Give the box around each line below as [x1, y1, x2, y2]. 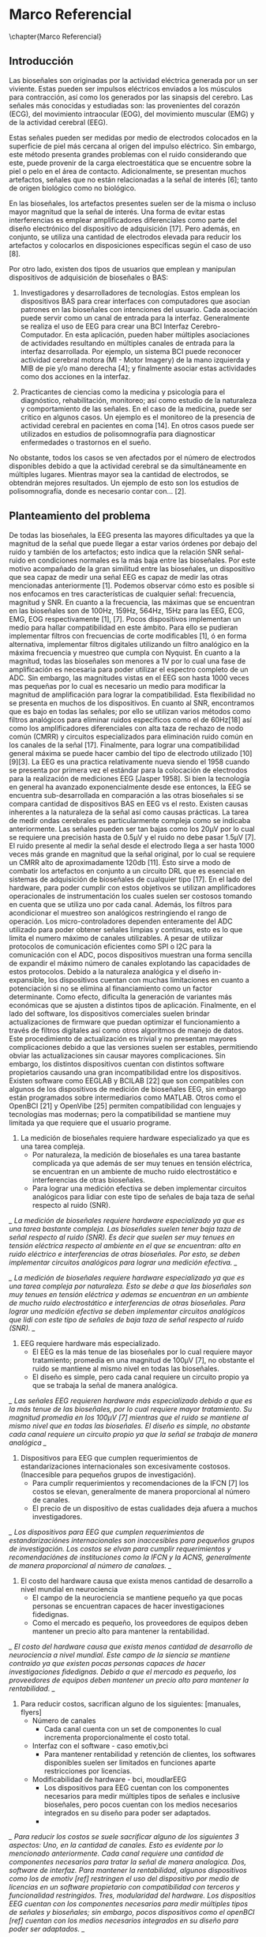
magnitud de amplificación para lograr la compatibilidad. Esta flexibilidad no [9, 690, 256, 699]
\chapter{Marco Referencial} [9, 32, 102, 41]
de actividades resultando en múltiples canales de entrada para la [20, 338, 235, 348]
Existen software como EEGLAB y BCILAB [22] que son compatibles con [9, 1076, 244, 1085]
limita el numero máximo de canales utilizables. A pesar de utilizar [9, 933, 223, 942]
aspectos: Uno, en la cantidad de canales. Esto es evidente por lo [9, 1840, 223, 1849]
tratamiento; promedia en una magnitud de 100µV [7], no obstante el [32, 1355, 255, 1364]
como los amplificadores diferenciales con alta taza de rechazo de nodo [9, 723, 244, 732]
